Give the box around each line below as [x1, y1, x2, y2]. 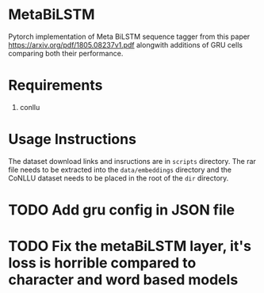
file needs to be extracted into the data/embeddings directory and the [8, 165, 232, 174]
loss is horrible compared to [8, 254, 197, 272]
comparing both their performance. [8, 48, 124, 58]
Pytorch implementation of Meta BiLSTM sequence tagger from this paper [8, 32, 251, 41]
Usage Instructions [8, 131, 137, 148]
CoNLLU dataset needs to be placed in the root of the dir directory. [8, 173, 229, 183]
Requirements [8, 77, 103, 94]
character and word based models [8, 271, 239, 289]
